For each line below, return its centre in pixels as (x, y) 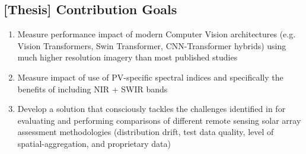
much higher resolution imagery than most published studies (128, 57)
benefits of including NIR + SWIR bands (93, 89)
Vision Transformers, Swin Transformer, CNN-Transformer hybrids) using (152, 45)
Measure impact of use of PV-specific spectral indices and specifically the (150, 77)
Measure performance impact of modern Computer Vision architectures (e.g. (157, 34)
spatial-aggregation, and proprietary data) (94, 143)
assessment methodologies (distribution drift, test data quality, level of (146, 132)
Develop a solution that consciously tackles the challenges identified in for (152, 109)
